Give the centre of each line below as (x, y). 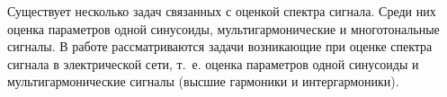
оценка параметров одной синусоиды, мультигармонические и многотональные (223, 28)
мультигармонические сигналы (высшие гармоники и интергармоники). (203, 81)
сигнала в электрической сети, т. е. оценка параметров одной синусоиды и (213, 63)
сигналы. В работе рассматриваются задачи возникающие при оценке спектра (220, 46)
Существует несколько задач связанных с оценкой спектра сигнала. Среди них (222, 11)
